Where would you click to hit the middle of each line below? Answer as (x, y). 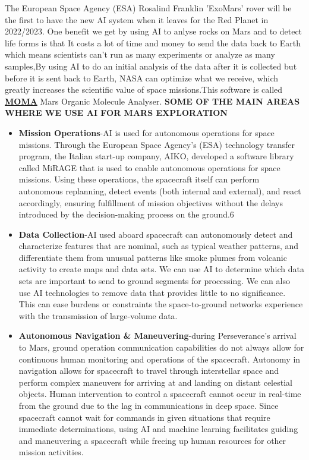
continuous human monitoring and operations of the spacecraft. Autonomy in (160, 359)
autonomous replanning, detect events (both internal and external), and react (160, 190)
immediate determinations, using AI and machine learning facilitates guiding (158, 429)
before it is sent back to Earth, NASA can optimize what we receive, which (142, 78)
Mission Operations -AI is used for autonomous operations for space (146, 132)
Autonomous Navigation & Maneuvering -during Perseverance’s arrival (157, 335)
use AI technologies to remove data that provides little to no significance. (152, 292)
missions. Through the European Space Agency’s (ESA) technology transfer (157, 144)
